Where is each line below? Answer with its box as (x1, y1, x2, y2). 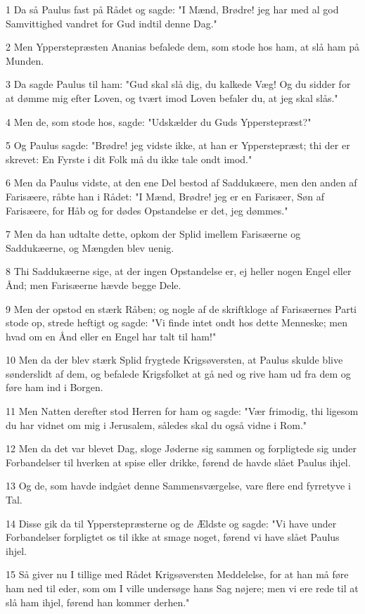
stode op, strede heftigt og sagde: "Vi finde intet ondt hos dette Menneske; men (6, 315, 347, 330)
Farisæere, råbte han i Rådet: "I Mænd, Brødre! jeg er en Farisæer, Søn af (6, 188, 324, 203)
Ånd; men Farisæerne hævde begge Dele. (6, 277, 181, 292)
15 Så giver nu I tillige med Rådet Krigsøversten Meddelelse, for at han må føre (6, 567, 349, 582)
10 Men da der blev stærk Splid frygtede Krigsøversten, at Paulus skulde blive (6, 352, 343, 367)
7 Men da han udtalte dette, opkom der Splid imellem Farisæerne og (6, 226, 301, 241)
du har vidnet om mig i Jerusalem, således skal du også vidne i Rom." (6, 417, 307, 432)
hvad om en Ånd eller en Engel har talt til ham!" (6, 328, 217, 343)
